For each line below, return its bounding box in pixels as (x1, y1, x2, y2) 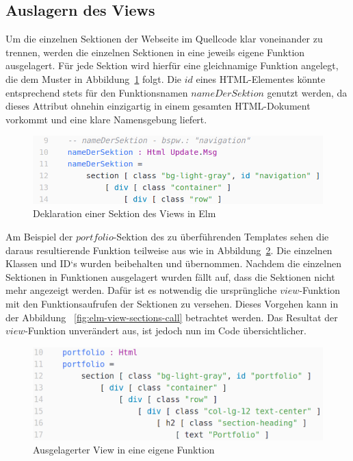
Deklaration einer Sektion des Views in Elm (33, 206, 216, 221)
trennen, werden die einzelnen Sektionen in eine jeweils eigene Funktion (5, 45, 305, 59)
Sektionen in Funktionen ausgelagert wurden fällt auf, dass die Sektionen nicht (5, 269, 335, 284)
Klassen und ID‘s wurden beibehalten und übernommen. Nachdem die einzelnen (5, 256, 341, 271)
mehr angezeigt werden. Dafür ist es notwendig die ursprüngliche (5, 283, 277, 297)
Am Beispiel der (5, 229, 73, 243)
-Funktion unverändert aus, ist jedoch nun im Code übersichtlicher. (25, 323, 306, 338)
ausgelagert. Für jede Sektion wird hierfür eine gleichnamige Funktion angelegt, (5, 58, 339, 73)
